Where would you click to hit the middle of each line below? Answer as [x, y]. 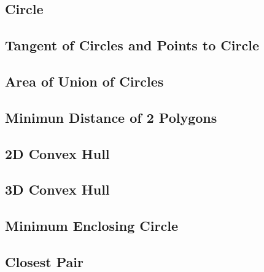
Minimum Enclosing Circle [91, 226]
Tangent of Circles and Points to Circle [132, 45]
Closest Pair [45, 261]
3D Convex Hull [57, 189]
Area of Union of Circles [84, 81]
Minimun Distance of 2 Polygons [111, 117]
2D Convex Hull [57, 153]
